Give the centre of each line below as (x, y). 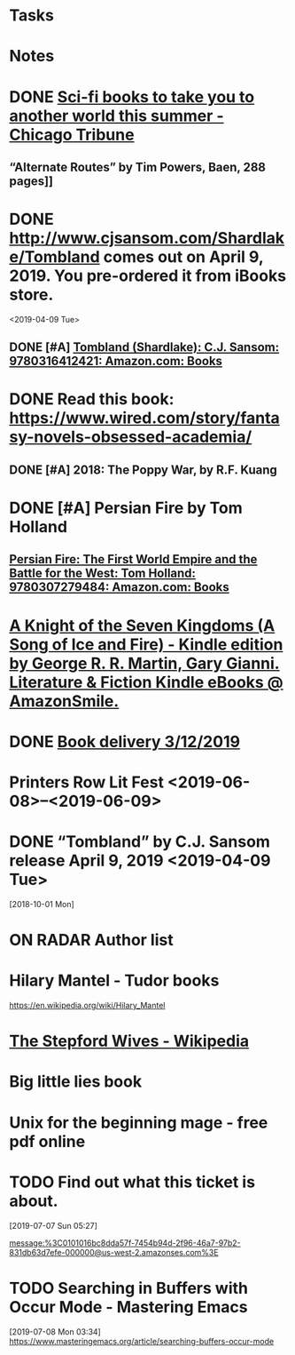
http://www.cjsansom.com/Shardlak (147, 239)
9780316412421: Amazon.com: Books (116, 361)
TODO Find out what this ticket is (132, 1182)
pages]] (31, 181)
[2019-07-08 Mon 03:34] (55, 1331)
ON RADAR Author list (92, 941)
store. (31, 295)
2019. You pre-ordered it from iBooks (147, 276)
